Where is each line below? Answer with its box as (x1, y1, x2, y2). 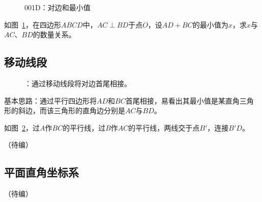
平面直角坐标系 (4, 164, 79, 180)
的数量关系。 (33, 29, 76, 40)
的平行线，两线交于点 (128, 122, 200, 133)
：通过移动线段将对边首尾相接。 (24, 78, 131, 88)
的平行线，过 (63, 122, 106, 133)
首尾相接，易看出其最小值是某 (125, 95, 225, 106)
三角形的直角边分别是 (53, 105, 125, 116)
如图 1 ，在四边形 (4, 19, 61, 30)
